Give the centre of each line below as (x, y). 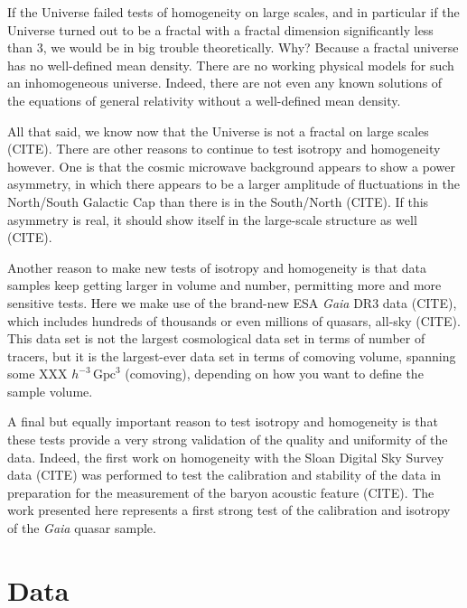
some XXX (37, 374)
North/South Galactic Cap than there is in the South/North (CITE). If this (218, 201)
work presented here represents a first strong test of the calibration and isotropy (229, 510)
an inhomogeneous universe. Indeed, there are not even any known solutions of (225, 83)
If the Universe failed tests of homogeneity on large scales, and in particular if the (233, 12)
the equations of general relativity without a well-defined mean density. (204, 100)
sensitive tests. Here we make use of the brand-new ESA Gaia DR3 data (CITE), (232, 302)
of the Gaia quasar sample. (82, 528)
